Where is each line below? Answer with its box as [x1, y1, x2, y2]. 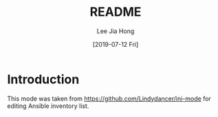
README [89, 4, 142, 20]
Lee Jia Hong [96, 27, 135, 35]
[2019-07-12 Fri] [92, 40, 139, 48]
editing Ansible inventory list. [7, 101, 89, 110]
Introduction [7, 72, 80, 87]
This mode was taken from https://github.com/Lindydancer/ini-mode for [7, 94, 211, 103]
